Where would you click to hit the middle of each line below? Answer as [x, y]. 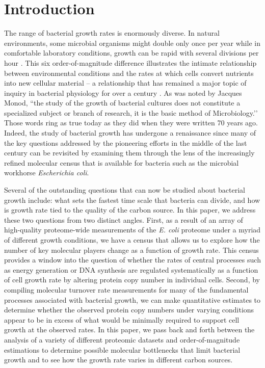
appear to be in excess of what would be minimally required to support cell [122, 319]
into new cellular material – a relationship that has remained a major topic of [125, 83]
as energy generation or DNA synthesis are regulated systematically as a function [131, 269]
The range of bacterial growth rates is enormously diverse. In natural [112, 33]
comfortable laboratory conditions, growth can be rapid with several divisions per [131, 53]
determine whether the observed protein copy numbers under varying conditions [129, 310]
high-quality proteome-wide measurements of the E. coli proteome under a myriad [132, 230]
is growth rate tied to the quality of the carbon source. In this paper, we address [130, 210]
